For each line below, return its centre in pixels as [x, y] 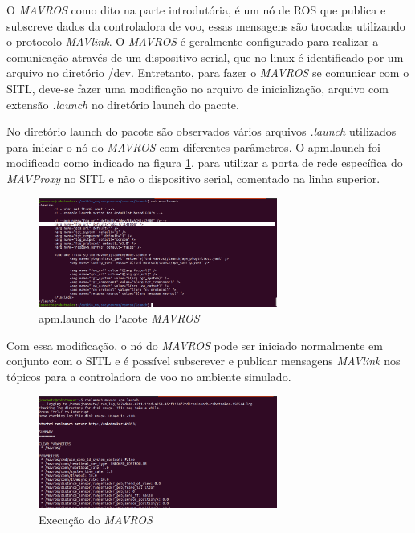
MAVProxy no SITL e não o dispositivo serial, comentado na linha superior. [193, 178]
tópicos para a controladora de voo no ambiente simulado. [149, 376]
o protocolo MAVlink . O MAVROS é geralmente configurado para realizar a [193, 41]
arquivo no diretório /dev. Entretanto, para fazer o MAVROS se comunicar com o [208, 73]
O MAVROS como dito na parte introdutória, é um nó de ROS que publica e [196, 10]
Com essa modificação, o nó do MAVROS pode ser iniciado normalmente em [195, 345]
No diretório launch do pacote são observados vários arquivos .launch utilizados [201, 131]
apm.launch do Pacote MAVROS [119, 318]
